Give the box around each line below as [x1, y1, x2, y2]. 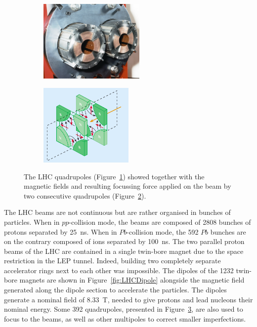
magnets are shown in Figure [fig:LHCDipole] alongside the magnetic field [19, 275, 245, 285]
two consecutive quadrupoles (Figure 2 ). [24, 190, 146, 201]
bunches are [210, 226, 246, 237]
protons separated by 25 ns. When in [4, 226, 117, 237]
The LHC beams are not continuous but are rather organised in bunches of [4, 207, 231, 217]
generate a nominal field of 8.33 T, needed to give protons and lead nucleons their [4, 294, 253, 304]
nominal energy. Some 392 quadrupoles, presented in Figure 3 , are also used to [4, 304, 243, 314]
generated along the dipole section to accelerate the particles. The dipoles [4, 285, 227, 295]
